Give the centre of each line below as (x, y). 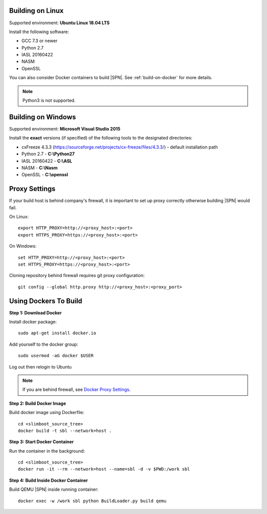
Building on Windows (43, 117)
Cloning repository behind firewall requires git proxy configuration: (77, 276)
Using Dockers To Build (46, 301)
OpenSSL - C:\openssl (45, 175)
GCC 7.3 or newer (40, 41)
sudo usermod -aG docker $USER (56, 356)
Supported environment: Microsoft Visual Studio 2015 (65, 129)
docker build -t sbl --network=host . (65, 431)
